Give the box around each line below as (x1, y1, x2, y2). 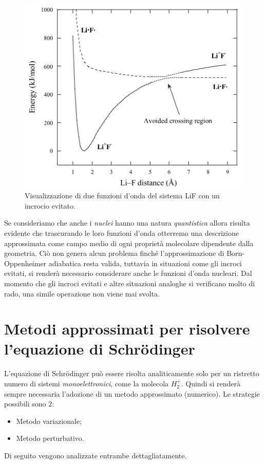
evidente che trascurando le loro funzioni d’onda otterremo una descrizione (4, 227, 239, 238)
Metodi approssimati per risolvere (4, 318, 250, 339)
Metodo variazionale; (16, 415, 82, 426)
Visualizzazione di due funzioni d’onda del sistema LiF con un (25, 190, 220, 201)
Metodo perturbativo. (16, 433, 84, 443)
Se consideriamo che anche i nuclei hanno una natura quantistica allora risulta (4, 217, 250, 228)
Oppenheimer (4, 257, 47, 268)
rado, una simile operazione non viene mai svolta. (4, 288, 160, 299)
